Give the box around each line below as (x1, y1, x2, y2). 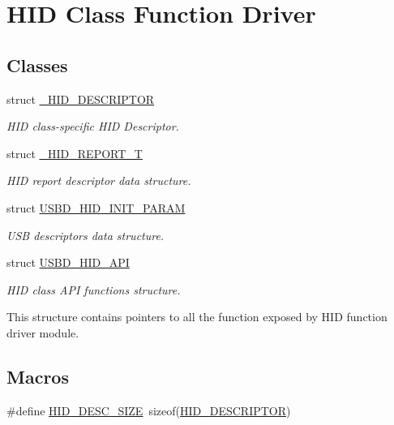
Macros (6, 363, 69, 389)
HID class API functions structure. (6, 281, 181, 298)
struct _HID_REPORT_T (6, 144, 143, 161)
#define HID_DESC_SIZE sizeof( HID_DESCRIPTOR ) (6, 401, 291, 419)
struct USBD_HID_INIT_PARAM (6, 199, 186, 216)
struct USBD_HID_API (6, 254, 130, 271)
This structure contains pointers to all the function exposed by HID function (6, 308, 388, 325)
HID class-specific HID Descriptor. (6, 118, 179, 135)
